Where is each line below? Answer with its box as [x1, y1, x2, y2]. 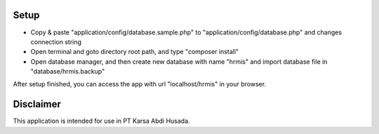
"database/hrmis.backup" [30, 67, 105, 76]
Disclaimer [13, 98, 61, 110]
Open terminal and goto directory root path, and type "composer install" [30, 48, 239, 56]
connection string [30, 37, 82, 46]
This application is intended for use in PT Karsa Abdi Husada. [13, 116, 190, 126]
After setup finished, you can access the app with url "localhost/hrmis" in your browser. [13, 80, 267, 88]
